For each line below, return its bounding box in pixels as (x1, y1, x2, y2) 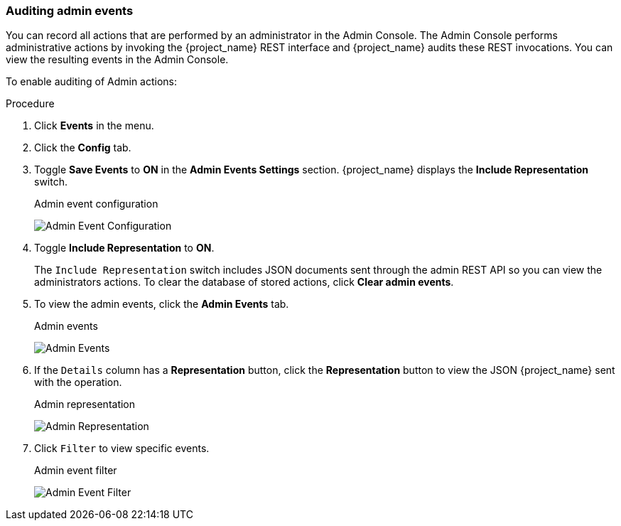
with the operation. (34, 376, 122, 389)
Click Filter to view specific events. (34, 442, 210, 455)
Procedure (6, 97, 55, 110)
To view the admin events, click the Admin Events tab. (34, 298, 289, 311)
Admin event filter (34, 464, 117, 477)
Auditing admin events (6, 4, 134, 18)
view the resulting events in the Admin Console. (6, 53, 229, 66)
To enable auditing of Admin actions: (6, 75, 178, 88)
